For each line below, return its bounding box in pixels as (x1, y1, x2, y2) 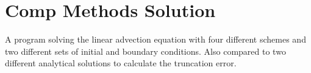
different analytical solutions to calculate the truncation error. (5, 57, 237, 69)
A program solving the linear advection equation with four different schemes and (5, 33, 306, 46)
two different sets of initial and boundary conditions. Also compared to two (5, 44, 286, 57)
